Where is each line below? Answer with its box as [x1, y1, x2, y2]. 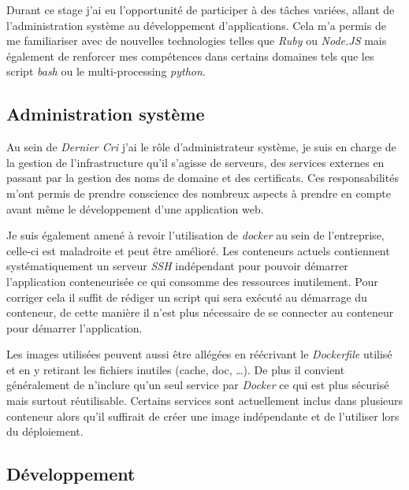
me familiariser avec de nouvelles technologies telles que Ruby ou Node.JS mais [6, 32, 387, 49]
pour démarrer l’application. [6, 319, 143, 336]
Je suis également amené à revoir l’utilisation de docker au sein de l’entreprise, [6, 227, 385, 243]
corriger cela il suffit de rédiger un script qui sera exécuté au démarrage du [6, 288, 367, 305]
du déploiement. [6, 423, 84, 440]
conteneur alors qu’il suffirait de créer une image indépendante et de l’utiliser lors [6, 407, 400, 424]
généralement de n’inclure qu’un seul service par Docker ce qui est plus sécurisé [6, 377, 389, 393]
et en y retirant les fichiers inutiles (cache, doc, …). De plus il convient [6, 361, 345, 377]
